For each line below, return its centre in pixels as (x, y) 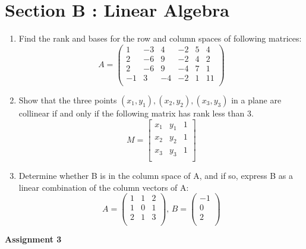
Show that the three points (68, 100)
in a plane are (256, 100)
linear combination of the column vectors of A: (104, 187)
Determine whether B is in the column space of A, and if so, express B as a (156, 176)
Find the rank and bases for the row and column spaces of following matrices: (160, 38)
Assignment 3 (33, 239)
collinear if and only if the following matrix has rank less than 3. (136, 113)
